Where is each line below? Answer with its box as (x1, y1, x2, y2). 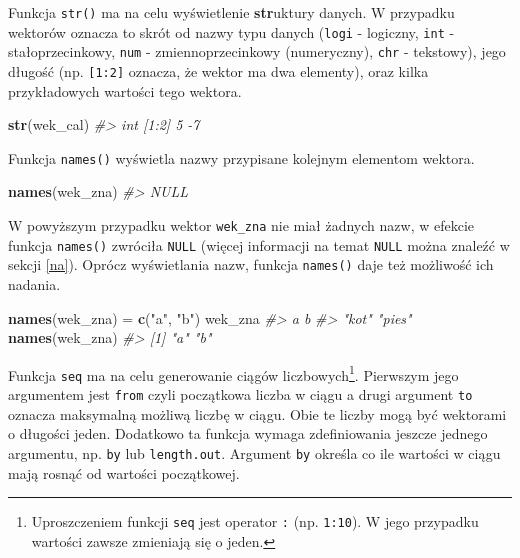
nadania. (8, 274, 61, 295)
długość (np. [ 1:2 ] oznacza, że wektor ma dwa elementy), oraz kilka (8, 60, 429, 81)
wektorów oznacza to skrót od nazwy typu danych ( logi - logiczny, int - (8, 21, 455, 42)
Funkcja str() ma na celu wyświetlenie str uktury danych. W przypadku (8, 2, 455, 22)
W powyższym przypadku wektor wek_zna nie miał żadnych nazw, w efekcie (8, 215, 475, 236)
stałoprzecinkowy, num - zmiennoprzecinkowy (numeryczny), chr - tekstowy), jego (8, 41, 506, 62)
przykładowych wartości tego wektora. (8, 80, 242, 101)
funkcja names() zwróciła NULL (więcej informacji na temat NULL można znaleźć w (8, 234, 510, 255)
